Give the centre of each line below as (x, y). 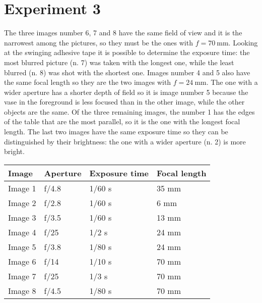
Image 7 (22, 276)
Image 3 (22, 217)
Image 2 (22, 203)
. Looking (243, 42)
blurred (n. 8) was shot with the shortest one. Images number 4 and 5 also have (127, 72)
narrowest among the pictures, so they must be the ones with (99, 42)
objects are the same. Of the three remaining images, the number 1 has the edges (129, 111)
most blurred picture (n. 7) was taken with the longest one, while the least (119, 62)
